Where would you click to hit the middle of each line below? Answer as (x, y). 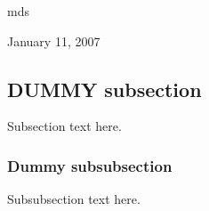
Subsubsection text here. (74, 199)
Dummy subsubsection (90, 165)
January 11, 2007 (54, 41)
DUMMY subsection (104, 89)
